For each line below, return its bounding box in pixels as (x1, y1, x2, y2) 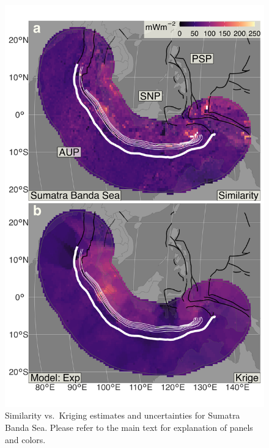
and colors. (5, 433, 46, 446)
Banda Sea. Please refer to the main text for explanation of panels (5, 421, 253, 434)
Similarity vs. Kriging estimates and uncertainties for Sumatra (5, 409, 240, 422)
